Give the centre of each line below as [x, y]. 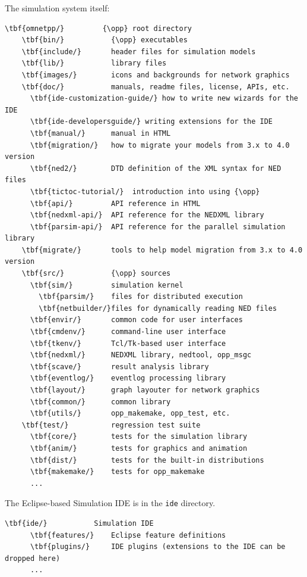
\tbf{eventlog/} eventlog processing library [128, 378]
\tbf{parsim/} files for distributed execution [141, 297]
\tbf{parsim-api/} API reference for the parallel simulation [158, 227]
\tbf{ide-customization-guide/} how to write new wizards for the [164, 99]
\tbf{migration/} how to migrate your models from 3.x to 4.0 [160, 145]
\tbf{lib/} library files [94, 63]
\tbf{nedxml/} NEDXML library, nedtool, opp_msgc [141, 355]
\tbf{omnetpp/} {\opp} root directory [98, 28]
